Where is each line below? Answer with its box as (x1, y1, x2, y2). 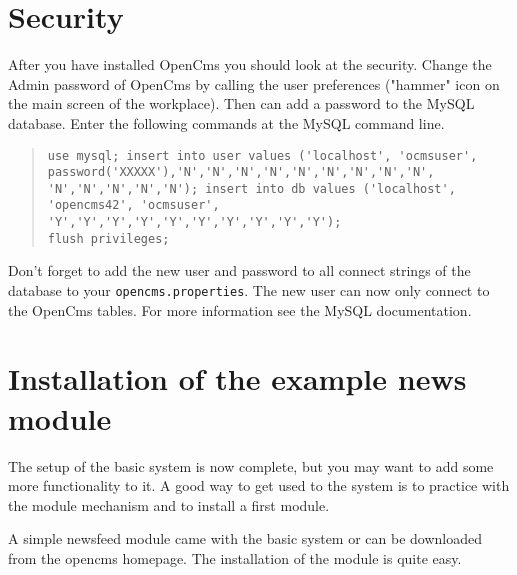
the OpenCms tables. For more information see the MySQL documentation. (8, 299, 472, 320)
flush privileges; (47, 231, 170, 246)
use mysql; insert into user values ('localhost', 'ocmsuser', (47, 148, 478, 163)
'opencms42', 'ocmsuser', (47, 198, 220, 213)
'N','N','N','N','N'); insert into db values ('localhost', (47, 181, 456, 196)
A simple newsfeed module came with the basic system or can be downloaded (8, 528, 483, 549)
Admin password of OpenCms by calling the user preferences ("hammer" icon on (8, 73, 500, 94)
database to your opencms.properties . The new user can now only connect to (8, 280, 490, 301)
